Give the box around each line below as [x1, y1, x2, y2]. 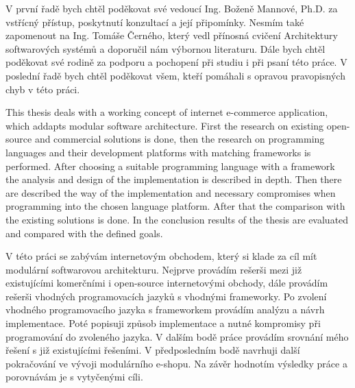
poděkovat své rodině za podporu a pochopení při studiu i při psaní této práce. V [5, 55, 347, 69]
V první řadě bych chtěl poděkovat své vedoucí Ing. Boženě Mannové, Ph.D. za [5, 1, 338, 15]
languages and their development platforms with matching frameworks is [5, 145, 311, 159]
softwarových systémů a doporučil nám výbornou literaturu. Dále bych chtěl [5, 41, 326, 56]
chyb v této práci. [5, 82, 80, 96]
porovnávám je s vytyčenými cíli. [5, 369, 143, 384]
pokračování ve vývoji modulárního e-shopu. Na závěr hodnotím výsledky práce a [5, 356, 347, 370]
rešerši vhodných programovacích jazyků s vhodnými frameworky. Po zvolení [5, 289, 327, 303]
